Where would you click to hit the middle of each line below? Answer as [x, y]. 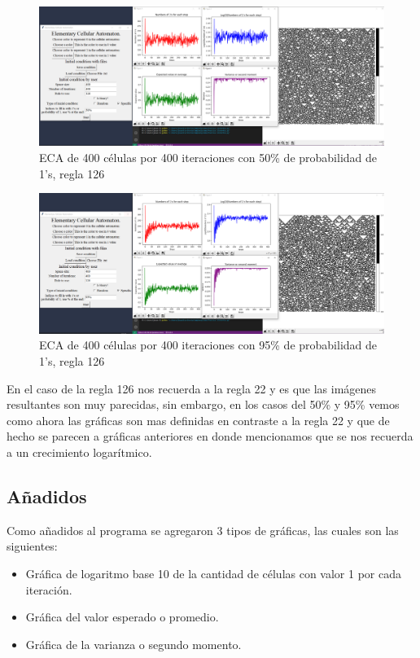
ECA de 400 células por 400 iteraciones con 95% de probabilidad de [208, 345]
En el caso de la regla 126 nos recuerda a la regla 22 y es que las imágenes [192, 388]
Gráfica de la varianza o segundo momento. [133, 644]
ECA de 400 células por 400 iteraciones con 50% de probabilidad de [208, 158]
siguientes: [32, 546]
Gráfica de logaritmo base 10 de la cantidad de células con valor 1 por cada [214, 573]
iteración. [49, 589]
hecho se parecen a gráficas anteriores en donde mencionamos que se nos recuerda [210, 436]
